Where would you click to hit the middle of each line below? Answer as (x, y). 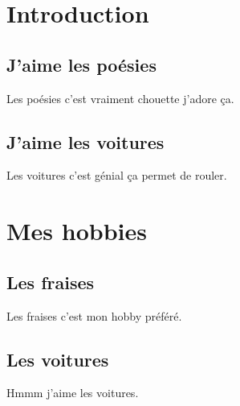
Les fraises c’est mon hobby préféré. (94, 315)
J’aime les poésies (81, 64)
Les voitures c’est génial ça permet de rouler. (117, 175)
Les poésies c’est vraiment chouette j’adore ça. (120, 98)
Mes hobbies (77, 231)
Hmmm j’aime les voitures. (73, 393)
